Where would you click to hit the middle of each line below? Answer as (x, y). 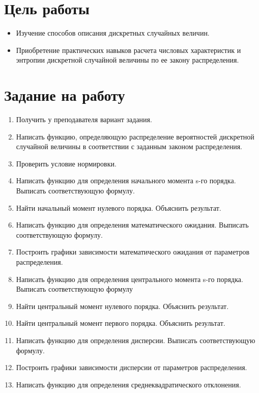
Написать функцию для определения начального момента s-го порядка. (126, 180)
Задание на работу (65, 95)
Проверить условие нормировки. (66, 163)
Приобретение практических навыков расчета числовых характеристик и (128, 50)
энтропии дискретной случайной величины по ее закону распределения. (127, 60)
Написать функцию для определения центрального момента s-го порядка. (129, 279)
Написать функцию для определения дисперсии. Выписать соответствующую (136, 340)
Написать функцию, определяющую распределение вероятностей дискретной (135, 136)
